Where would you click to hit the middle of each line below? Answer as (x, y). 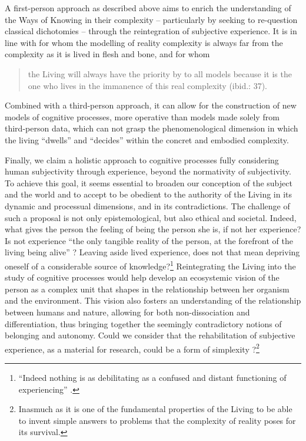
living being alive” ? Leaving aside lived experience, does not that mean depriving (152, 252)
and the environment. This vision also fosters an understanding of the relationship (153, 300)
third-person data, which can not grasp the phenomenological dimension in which (152, 128)
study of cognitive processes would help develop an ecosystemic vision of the (142, 277)
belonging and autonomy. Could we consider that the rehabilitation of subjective (150, 335)
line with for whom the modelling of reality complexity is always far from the (144, 42)
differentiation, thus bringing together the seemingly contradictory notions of (143, 323)
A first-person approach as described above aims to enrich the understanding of (148, 8)
